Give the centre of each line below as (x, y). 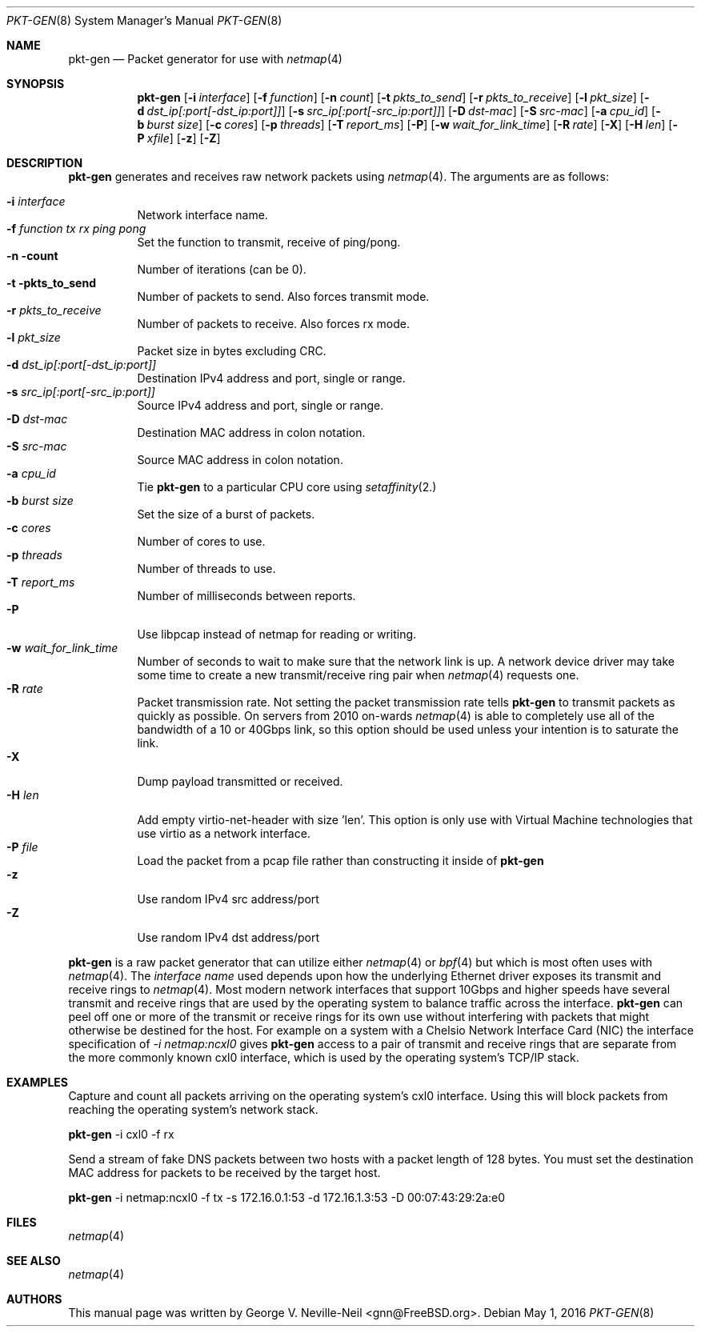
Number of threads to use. (206, 568)
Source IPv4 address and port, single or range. (260, 405)
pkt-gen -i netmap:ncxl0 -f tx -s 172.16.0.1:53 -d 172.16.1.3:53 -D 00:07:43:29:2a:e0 (287, 1197)
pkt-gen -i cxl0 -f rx (121, 1134)
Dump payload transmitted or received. (240, 781)
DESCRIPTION (45, 163)
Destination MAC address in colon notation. (251, 432)
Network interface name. (202, 215)
